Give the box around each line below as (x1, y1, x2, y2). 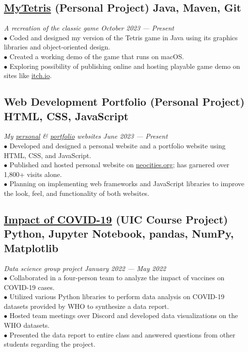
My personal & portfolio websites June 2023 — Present (4, 131, 168, 141)
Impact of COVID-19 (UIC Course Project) (4, 211, 228, 226)
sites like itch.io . (4, 70, 52, 80)
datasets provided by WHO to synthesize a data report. (4, 301, 169, 311)
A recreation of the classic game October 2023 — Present (4, 23, 174, 33)
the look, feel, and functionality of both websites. (4, 188, 150, 198)
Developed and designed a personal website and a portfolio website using (9, 140, 226, 150)
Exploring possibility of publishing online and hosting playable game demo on (9, 61, 240, 71)
